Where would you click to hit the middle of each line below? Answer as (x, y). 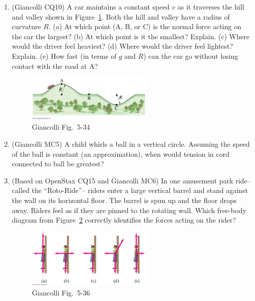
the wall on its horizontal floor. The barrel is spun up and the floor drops (124, 200)
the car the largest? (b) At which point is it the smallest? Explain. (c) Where (131, 36)
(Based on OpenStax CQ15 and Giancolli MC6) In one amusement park (122, 180)
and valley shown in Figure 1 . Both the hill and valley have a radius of (121, 16)
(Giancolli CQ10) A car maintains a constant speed (91, 7)
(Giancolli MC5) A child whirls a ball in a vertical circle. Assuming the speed (131, 144)
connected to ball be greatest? (58, 164)
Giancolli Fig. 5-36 (61, 293)
